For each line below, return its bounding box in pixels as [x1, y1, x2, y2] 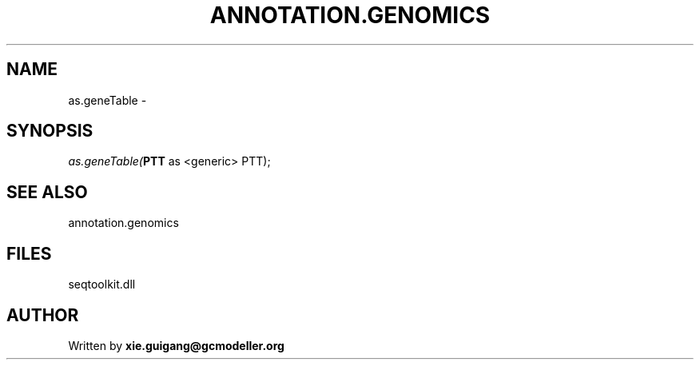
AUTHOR [6, 304, 79, 325]
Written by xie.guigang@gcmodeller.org [68, 338, 284, 352]
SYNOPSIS [6, 121, 93, 141]
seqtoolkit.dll [68, 277, 136, 292]
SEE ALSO [6, 181, 88, 202]
